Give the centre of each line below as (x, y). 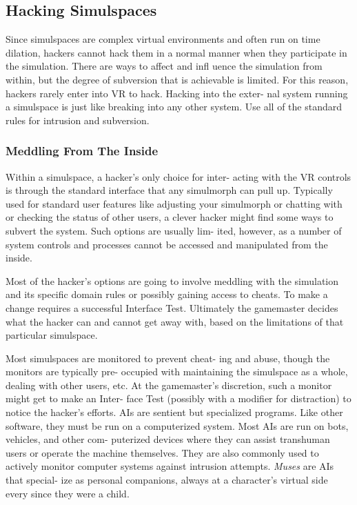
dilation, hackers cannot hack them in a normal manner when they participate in (176, 52)
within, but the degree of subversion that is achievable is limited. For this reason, (177, 79)
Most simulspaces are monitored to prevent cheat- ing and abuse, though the (168, 358)
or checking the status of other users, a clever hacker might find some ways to (170, 217)
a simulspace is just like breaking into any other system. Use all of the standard (174, 107)
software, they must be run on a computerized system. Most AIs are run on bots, (177, 425)
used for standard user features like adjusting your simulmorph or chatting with (174, 203)
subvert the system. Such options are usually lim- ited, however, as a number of (174, 230)
